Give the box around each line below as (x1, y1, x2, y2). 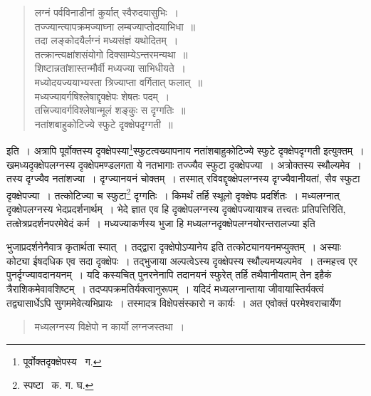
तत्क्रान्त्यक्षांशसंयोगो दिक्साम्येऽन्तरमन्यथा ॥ (34, 46, 188, 61)
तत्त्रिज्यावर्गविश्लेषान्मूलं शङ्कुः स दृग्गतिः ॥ (34, 103, 186, 118)
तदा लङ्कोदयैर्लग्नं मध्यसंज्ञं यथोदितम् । (34, 33, 179, 48)
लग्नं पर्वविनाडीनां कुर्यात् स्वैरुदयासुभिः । (34, 5, 179, 19)
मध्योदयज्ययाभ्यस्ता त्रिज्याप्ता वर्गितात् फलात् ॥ (34, 74, 202, 89)
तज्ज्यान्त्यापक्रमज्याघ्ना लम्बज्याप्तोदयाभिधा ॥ (34, 19, 195, 33)
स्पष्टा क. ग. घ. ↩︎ (23, 377, 94, 392)
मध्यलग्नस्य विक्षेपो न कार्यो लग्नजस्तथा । (34, 319, 185, 334)
